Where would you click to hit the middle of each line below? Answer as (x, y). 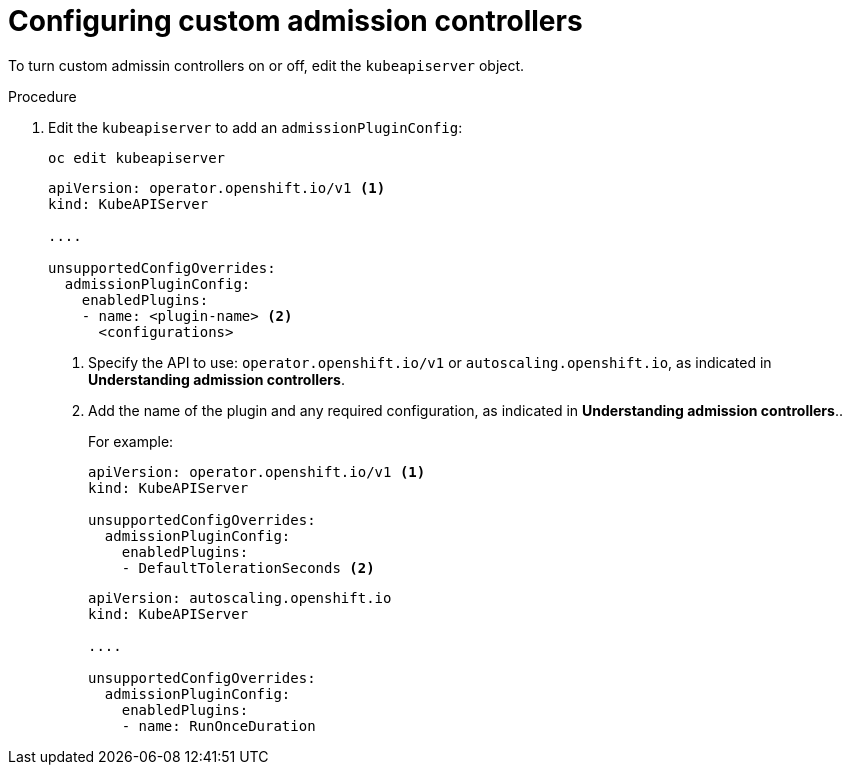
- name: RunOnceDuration (218, 725)
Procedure (42, 96)
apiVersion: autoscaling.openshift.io (240, 597)
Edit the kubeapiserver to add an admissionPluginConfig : (255, 127)
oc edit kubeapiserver (137, 157)
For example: (131, 441)
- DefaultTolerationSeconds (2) (248, 567)
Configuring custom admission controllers (295, 21)
